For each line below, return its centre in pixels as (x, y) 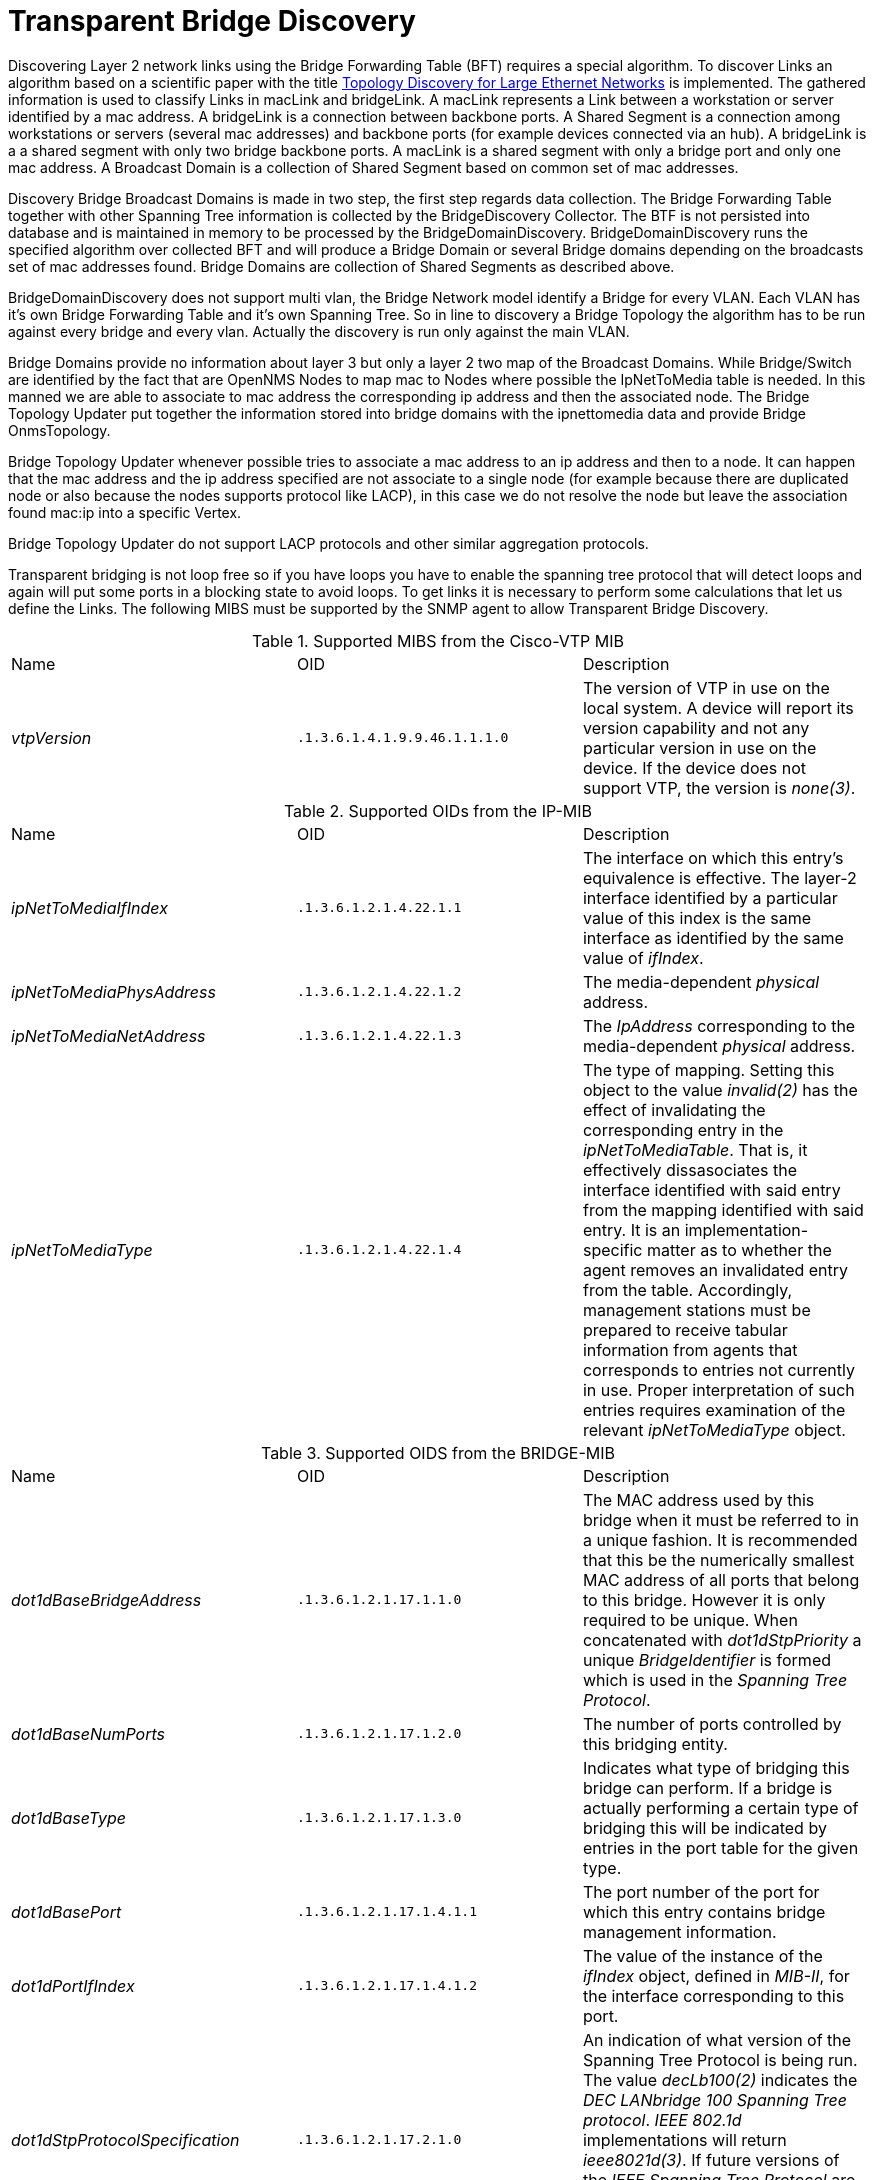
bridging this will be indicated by (704, 1827)
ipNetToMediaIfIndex (89, 907)
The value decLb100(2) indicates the (720, 2079)
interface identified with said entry (711, 1189)
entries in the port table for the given (720, 1847)
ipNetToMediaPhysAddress (113, 991)
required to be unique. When (690, 1619)
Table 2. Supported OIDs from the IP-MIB (438, 810)
